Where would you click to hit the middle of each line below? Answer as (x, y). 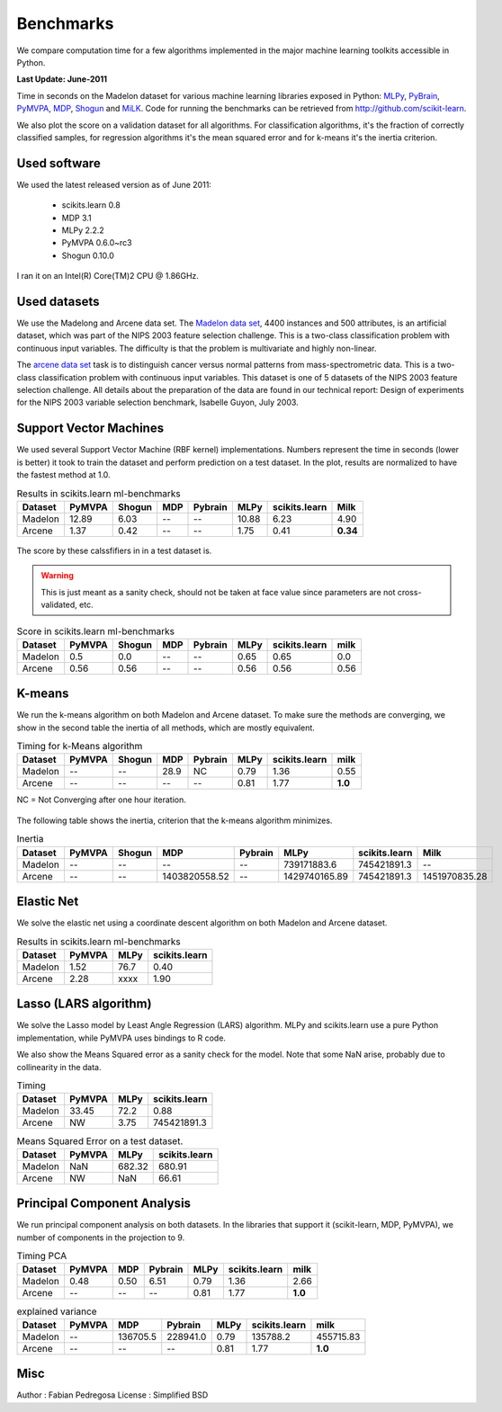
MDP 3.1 (76, 218)
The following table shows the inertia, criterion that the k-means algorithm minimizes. (175, 820)
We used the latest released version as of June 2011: (114, 184)
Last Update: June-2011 (62, 79)
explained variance (57, 1311)
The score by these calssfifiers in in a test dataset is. (114, 550)
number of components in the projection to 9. (101, 1238)
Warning (57, 576)
